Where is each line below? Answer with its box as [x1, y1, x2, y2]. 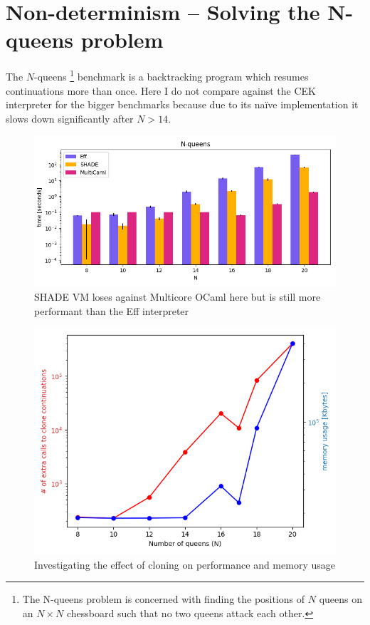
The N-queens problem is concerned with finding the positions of [22, 592, 305, 606]
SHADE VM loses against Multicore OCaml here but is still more [34, 289, 321, 304]
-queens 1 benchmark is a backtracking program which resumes [34, 67, 309, 83]
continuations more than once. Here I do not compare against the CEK [6, 83, 317, 98]
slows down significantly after [6, 110, 134, 125]
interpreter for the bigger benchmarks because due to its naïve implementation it [6, 97, 359, 112]
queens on [319, 592, 363, 606]
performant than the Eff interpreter [34, 303, 189, 318]
